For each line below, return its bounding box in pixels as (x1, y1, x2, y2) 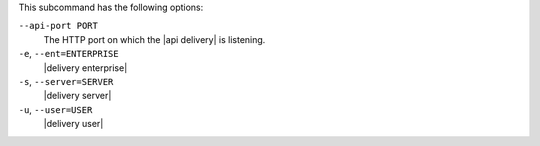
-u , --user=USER (18, 103, 93, 115)
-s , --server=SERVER (18, 75, 114, 87)
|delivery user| (43, 118, 104, 130)
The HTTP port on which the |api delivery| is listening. (43, 33, 266, 45)
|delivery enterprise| (43, 61, 128, 74)
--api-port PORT (18, 20, 99, 32)
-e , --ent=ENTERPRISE (18, 48, 119, 60)
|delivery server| (43, 90, 112, 102)
